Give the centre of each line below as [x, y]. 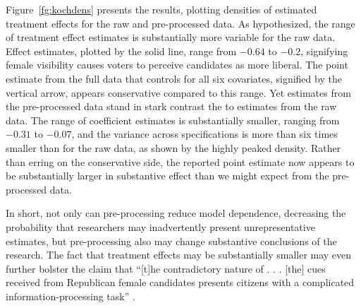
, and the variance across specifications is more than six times [204, 134]
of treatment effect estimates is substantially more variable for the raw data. [171, 37]
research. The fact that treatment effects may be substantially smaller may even [179, 255]
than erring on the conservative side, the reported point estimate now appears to [180, 161]
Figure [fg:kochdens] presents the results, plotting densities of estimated [161, 9]
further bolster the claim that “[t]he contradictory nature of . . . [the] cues [166, 268]
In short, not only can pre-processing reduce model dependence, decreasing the [176, 213]
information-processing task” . [71, 296]
